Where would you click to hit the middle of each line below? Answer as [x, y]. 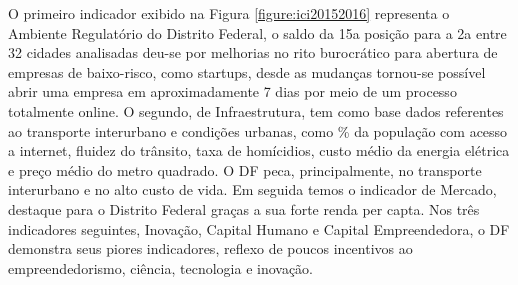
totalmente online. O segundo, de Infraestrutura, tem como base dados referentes [256, 110]
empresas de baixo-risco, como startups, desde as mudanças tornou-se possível [247, 71]
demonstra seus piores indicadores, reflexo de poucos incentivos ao [210, 248]
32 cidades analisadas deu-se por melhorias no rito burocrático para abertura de [253, 52]
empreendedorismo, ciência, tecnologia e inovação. [161, 267]
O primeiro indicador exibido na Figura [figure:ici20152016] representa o [229, 13]
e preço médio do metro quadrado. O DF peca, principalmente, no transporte [245, 169]
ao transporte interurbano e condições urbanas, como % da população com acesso [258, 130]
